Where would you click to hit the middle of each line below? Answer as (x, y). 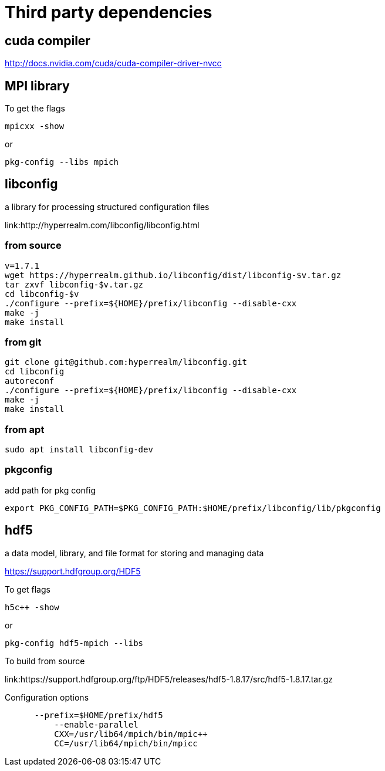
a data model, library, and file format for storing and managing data (134, 553)
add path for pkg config (50, 490)
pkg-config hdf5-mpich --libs (74, 643)
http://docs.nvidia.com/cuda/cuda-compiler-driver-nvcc (113, 63)
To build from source (45, 661)
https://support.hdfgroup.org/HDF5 (73, 571)
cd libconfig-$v (42, 294)
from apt (25, 429)
